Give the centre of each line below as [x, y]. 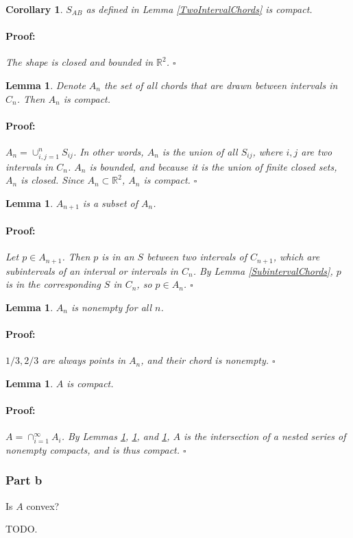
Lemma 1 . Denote [46, 85]
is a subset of [110, 203]
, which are [296, 257]
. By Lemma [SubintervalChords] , [263, 270]
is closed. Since [52, 180]
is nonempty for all [111, 307]
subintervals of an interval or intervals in [92, 270]
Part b [24, 480]
